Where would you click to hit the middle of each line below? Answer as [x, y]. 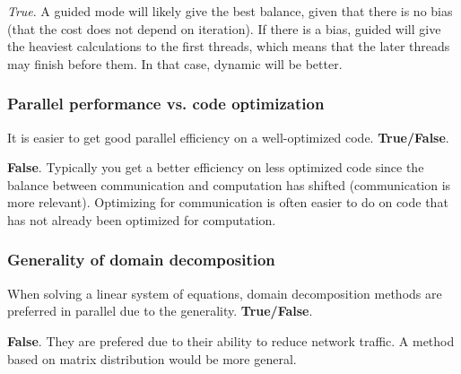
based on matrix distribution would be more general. [152, 358]
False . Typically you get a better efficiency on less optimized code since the [216, 167]
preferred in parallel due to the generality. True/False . [160, 311]
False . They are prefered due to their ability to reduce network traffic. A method [231, 340]
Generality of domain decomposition [141, 260]
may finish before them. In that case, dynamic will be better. [175, 63]
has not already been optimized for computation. [142, 219]
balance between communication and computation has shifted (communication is [229, 184]
